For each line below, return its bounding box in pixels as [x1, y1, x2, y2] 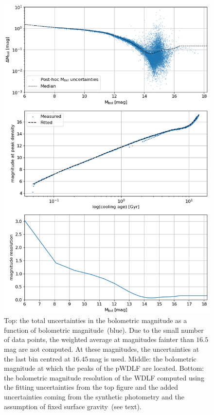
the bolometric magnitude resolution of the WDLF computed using [4, 372, 204, 382]
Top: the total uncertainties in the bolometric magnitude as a [4, 315, 187, 325]
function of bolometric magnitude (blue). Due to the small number [4, 325, 204, 335]
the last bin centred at [4, 353, 71, 363]
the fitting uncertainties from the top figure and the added [4, 382, 178, 392]
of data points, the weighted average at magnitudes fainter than [4, 334, 194, 344]
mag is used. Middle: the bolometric [89, 353, 196, 363]
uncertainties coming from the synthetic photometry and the [4, 391, 184, 401]
